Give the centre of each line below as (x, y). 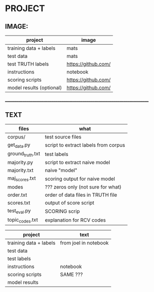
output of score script (70, 203)
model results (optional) (35, 88)
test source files (63, 137)
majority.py (20, 162)
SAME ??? (71, 274)
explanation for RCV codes (75, 220)
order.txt (17, 195)
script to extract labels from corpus (85, 145)
